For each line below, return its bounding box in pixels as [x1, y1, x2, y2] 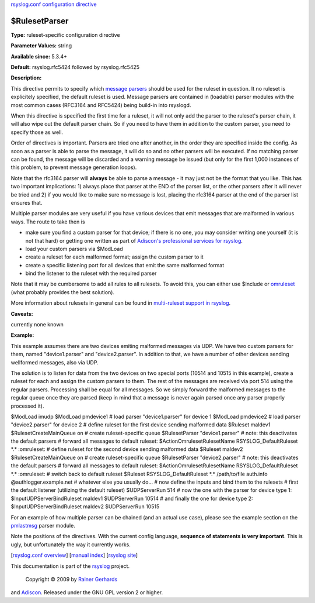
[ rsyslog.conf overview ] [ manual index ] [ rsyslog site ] [10, 552, 138, 559]
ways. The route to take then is [10, 218, 85, 225]
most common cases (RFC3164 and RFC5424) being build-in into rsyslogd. [10, 101, 191, 108]
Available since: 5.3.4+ [10, 53, 67, 60]
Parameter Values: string [10, 42, 72, 49]
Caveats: [10, 310, 33, 317]
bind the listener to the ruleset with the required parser [25, 270, 157, 277]
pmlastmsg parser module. [10, 522, 75, 529]
